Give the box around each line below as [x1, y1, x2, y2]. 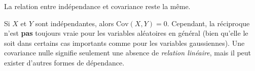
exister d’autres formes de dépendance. [4, 57, 125, 67]
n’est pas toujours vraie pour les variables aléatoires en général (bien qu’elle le [4, 28, 248, 38]
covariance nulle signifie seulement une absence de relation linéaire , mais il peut [4, 47, 251, 58]
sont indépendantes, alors [35, 18, 114, 28]
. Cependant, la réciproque [167, 18, 250, 28]
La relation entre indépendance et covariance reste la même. [4, 1, 191, 11]
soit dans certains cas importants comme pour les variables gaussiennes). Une [4, 37, 245, 48]
